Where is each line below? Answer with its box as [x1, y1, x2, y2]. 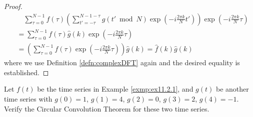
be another [215, 84, 249, 94]
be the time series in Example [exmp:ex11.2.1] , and [37, 84, 193, 94]
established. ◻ [4, 67, 49, 77]
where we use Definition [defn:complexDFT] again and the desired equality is [4, 57, 240, 68]
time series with [4, 93, 52, 104]
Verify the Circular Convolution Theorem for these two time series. [4, 103, 209, 114]
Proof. [4, 1, 22, 11]
